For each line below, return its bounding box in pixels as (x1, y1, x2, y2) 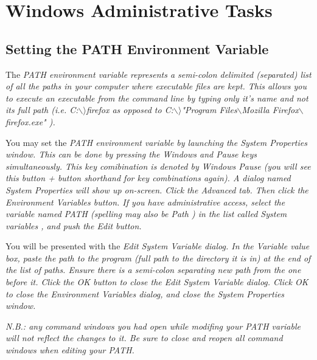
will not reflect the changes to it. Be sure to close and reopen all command (5, 331, 283, 344)
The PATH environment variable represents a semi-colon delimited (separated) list (5, 67, 312, 80)
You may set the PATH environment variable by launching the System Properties (5, 136, 307, 148)
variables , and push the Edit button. (5, 219, 142, 232)
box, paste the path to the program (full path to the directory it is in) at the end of (5, 251, 311, 264)
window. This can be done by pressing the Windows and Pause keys (5, 148, 257, 161)
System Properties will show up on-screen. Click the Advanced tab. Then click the (5, 183, 308, 196)
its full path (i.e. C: (5, 103, 78, 116)
